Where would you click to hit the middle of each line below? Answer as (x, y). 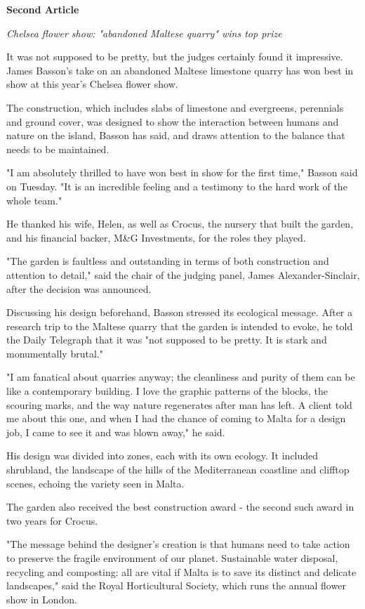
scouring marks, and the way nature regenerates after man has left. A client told (179, 404)
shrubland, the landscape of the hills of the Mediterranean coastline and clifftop (178, 470)
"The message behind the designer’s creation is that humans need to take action (178, 544)
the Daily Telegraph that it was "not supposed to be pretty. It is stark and (167, 340)
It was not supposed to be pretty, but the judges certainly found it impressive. (175, 57)
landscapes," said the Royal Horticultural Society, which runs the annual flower (176, 585)
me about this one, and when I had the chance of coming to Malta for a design (176, 418)
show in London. (42, 599)
